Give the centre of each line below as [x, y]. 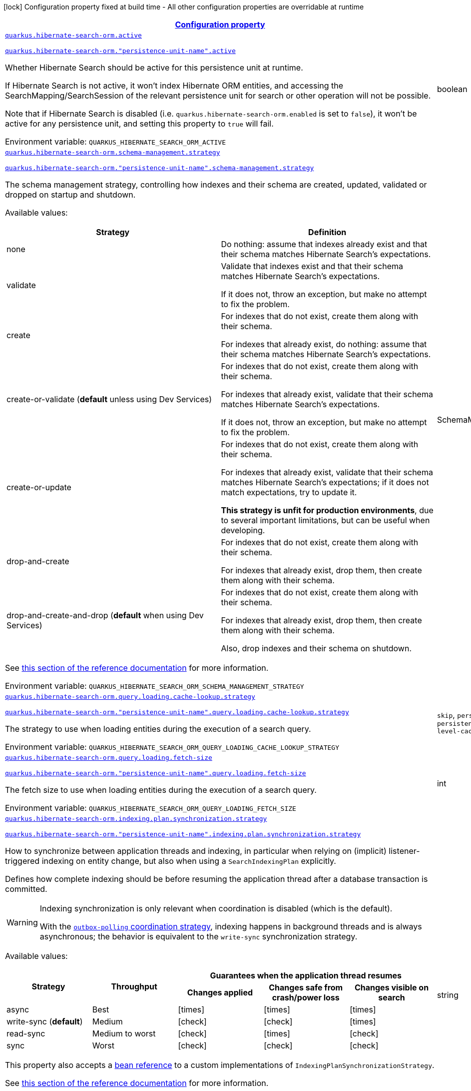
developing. [243, 530]
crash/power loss [306, 997]
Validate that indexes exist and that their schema [312, 266]
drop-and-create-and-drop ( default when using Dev [105, 615]
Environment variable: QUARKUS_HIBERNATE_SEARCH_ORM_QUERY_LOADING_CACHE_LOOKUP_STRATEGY [172, 747]
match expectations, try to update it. [289, 492]
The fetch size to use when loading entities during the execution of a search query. [161, 790]
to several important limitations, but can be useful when [325, 520]
